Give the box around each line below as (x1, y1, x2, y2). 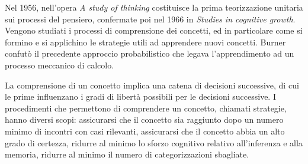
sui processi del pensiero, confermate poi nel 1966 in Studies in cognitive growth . (5, 12, 296, 25)
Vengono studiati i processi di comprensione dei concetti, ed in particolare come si (5, 24, 303, 37)
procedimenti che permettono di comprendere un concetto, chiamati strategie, (5, 101, 287, 114)
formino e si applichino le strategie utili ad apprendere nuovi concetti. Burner (5, 35, 286, 48)
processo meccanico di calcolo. (5, 58, 114, 71)
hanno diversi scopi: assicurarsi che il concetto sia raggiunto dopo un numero (5, 113, 284, 126)
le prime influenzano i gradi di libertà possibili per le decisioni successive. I (5, 90, 276, 103)
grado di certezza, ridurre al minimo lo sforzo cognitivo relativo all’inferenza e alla (5, 136, 303, 149)
